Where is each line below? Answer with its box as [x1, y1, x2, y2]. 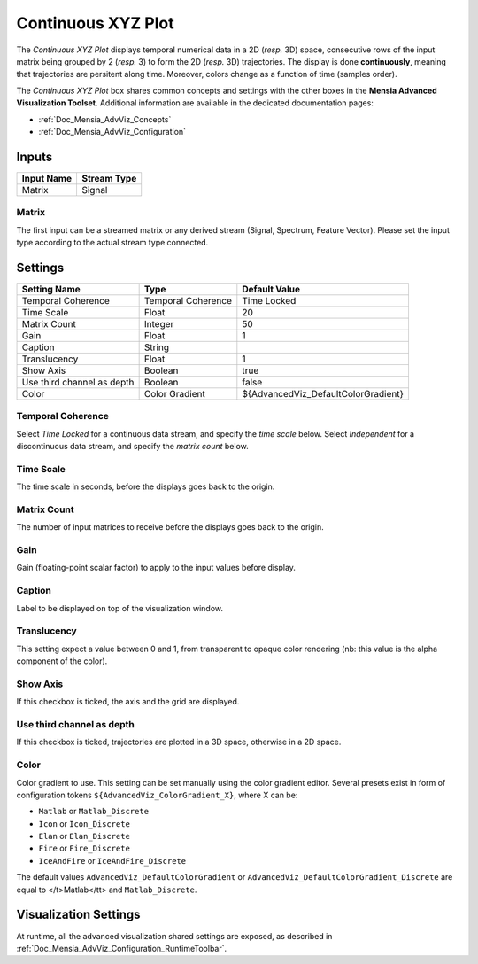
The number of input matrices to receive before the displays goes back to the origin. [16, 522, 324, 533]
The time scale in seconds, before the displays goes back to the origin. [16, 481, 275, 492]
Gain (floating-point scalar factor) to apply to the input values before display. [16, 563, 297, 573]
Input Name [21, 172, 73, 184]
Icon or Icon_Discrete [38, 818, 130, 828]
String [143, 341, 170, 354]
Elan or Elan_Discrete [38, 831, 130, 842]
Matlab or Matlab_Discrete [38, 806, 150, 817]
